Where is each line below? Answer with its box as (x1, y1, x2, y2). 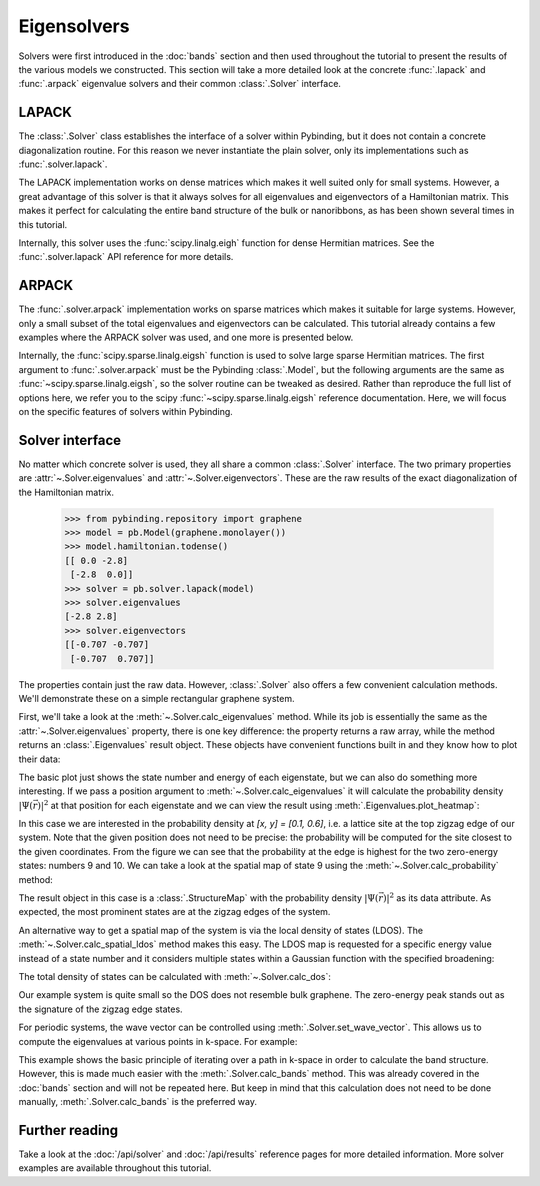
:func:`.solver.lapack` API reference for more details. (18, 251, 234, 263)
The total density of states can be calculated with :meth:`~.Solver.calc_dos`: (18, 970, 332, 982)
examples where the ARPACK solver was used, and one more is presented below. (18, 331, 354, 344)
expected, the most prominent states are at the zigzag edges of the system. (18, 906, 331, 918)
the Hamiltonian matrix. (18, 486, 115, 498)
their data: (18, 753, 61, 765)
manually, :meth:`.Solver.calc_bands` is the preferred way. (18, 1096, 258, 1108)
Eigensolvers (18, 15, 130, 37)
